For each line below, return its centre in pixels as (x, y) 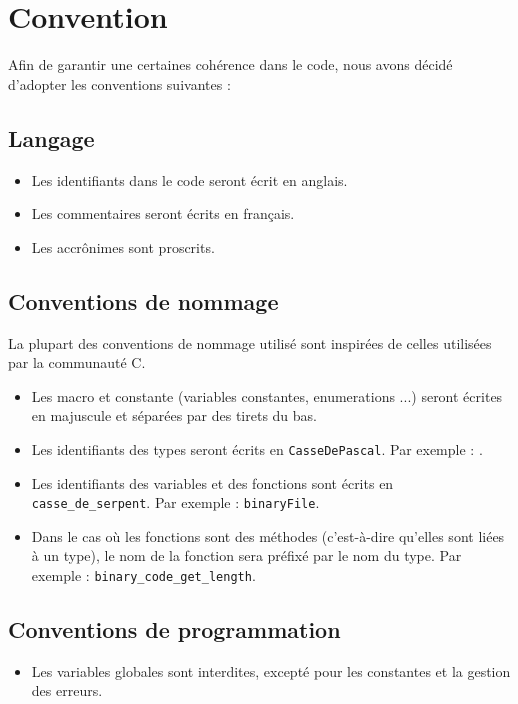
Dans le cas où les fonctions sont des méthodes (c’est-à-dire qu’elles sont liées (268, 535)
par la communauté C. (77, 362)
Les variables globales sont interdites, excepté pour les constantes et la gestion (271, 670)
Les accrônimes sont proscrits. (123, 246)
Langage (51, 137)
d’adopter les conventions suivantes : (119, 83)
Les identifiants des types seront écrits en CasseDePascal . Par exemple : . (257, 448)
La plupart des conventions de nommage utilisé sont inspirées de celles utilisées (250, 342)
